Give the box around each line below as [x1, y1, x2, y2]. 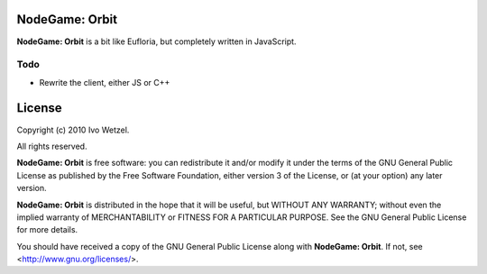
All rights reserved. [16, 141, 87, 151]
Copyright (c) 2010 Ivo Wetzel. [16, 124, 130, 135]
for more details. [16, 224, 78, 235]
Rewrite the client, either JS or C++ [39, 77, 170, 87]
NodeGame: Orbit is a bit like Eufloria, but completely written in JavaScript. [16, 36, 297, 47]
